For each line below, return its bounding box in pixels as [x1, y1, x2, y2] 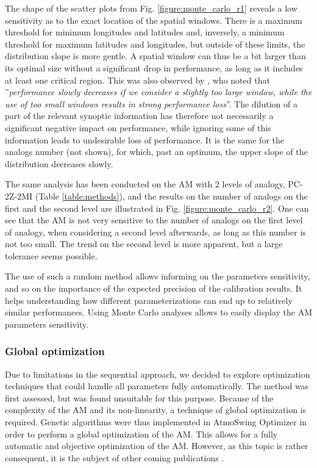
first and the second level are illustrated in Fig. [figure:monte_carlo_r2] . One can [5, 201, 309, 214]
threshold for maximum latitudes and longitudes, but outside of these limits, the [5, 37, 305, 50]
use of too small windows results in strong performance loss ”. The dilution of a [5, 97, 297, 110]
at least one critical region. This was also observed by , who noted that [5, 73, 270, 86]
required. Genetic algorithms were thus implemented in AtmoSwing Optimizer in [5, 416, 307, 428]
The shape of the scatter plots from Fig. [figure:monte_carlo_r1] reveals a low [5, 2, 297, 14]
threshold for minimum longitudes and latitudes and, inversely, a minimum [5, 26, 285, 38]
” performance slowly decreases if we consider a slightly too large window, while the [5, 85, 312, 98]
